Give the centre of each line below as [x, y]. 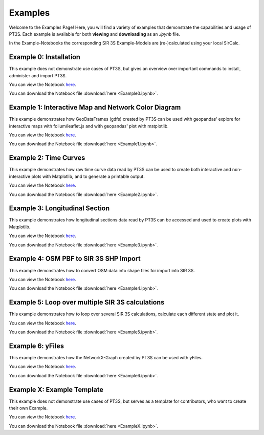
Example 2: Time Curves [47, 158]
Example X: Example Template [56, 389]
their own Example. [28, 408]
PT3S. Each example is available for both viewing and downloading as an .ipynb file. [95, 34]
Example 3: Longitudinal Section [59, 208]
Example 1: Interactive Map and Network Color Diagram [95, 108]
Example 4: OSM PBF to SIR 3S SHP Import [75, 259]
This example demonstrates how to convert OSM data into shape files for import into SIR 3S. [102, 270]
